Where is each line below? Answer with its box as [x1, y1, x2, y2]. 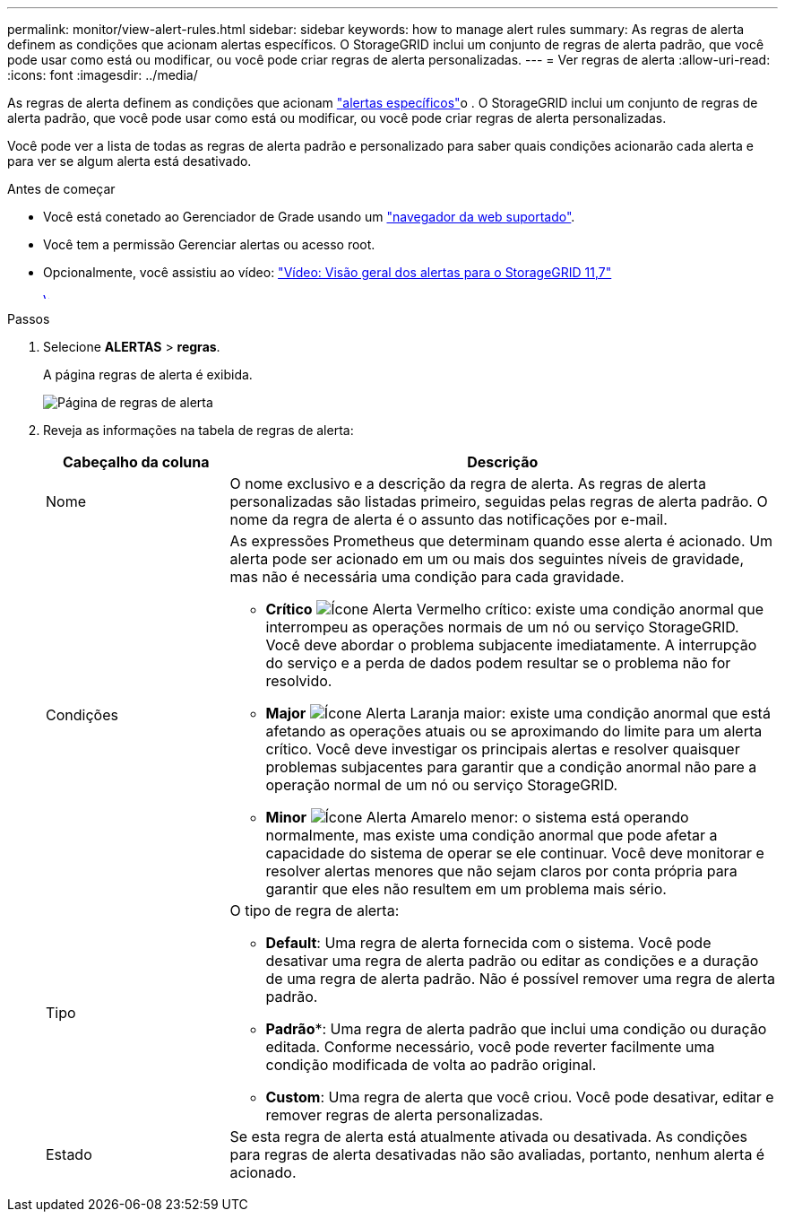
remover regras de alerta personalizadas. [265, 1106, 544, 1124]
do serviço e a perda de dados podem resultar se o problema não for [265, 654, 731, 672]
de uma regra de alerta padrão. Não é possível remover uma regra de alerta [265, 970, 775, 988]
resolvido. [265, 672, 332, 690]
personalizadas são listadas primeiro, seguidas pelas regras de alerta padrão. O [229, 492, 768, 510]
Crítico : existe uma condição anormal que [265, 600, 763, 618]
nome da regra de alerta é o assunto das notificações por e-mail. [229, 510, 668, 528]
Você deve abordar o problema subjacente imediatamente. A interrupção [265, 636, 757, 654]
